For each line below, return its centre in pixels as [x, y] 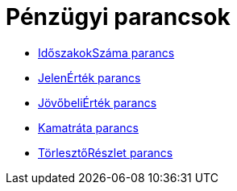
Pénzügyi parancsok [118, 17]
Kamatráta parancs [88, 127]
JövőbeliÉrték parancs [98, 102]
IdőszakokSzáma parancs [106, 52]
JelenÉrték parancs [89, 77]
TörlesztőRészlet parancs [106, 152]
